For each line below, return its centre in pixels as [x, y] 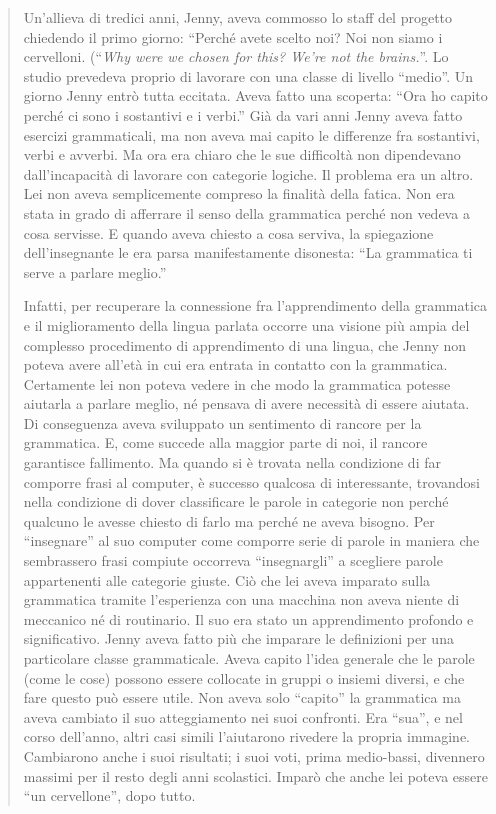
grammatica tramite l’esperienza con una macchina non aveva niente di [241, 599]
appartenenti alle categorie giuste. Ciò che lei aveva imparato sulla [227, 579]
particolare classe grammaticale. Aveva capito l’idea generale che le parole [249, 658]
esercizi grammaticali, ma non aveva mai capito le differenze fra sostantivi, [251, 134]
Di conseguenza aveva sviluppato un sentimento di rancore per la [222, 422]
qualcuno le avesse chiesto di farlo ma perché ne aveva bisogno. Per [229, 520]
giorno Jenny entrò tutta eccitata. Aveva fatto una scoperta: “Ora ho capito [255, 95]
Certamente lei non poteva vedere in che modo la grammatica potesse [237, 383]
